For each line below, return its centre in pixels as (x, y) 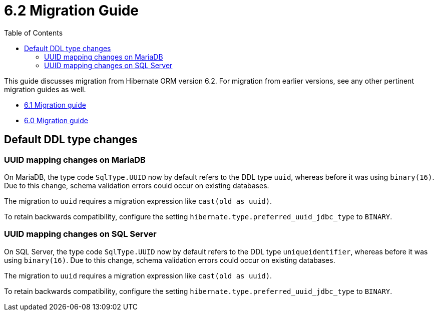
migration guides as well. (45, 89)
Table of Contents (34, 33)
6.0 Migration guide (56, 120)
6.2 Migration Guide (72, 11)
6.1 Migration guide (55, 105)
